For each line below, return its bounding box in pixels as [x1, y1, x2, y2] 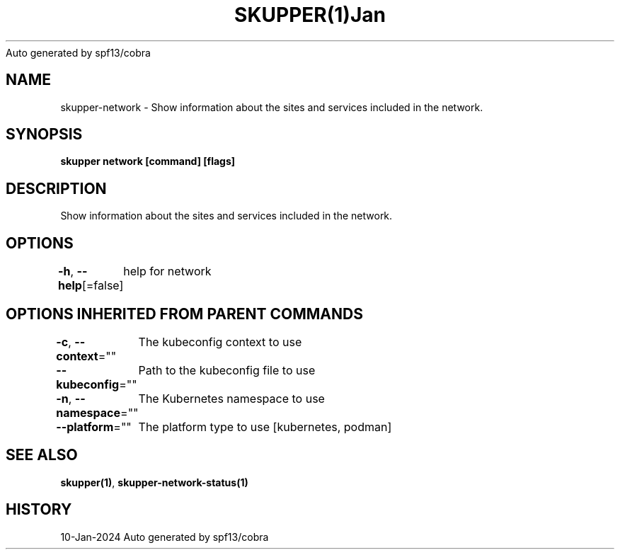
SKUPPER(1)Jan [234, 3, 386, 27]
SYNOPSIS [6, 125, 83, 144]
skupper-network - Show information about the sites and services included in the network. [60, 101, 483, 113]
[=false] [81, 278, 124, 293]
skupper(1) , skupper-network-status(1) [60, 476, 248, 488]
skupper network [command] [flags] [60, 155, 236, 168]
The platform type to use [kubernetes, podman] [138, 419, 392, 434]
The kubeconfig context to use [138, 334, 302, 349]
